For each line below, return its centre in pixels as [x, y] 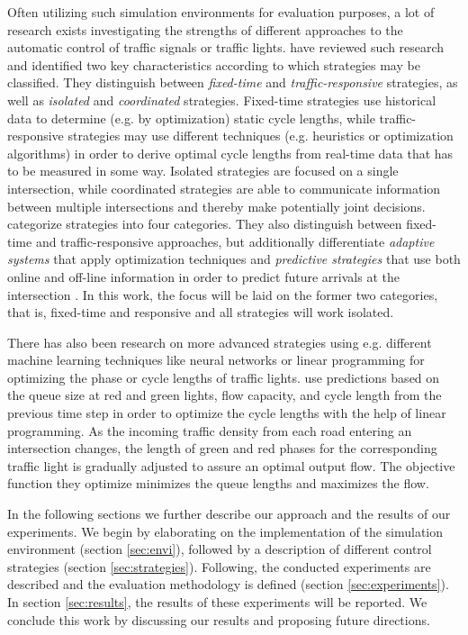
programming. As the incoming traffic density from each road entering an [210, 430]
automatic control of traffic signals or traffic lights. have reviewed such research [226, 47]
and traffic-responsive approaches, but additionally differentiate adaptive [235, 241]
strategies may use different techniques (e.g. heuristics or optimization [261, 136]
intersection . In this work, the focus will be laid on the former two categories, [223, 294]
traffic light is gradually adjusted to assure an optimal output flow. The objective [231, 465]
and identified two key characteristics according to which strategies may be [214, 64]
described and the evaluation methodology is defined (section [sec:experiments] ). [228, 584]
